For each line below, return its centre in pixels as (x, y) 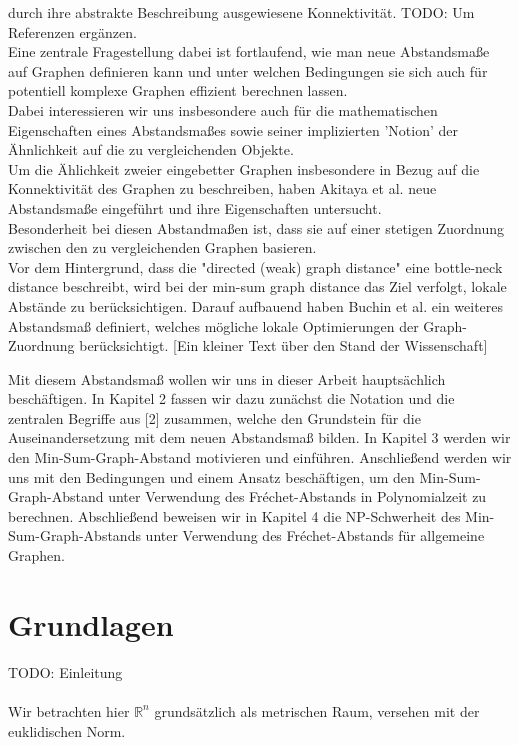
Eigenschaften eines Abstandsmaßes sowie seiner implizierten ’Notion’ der (233, 129)
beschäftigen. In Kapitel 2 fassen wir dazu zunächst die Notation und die (231, 398)
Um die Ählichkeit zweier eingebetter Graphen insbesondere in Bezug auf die (244, 168)
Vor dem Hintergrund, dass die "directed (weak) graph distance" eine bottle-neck (255, 266)
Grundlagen (91, 623)
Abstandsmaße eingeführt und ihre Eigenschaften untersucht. (195, 207)
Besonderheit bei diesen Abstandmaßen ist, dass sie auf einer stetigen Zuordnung (256, 227)
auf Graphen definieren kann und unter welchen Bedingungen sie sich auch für (248, 70)
